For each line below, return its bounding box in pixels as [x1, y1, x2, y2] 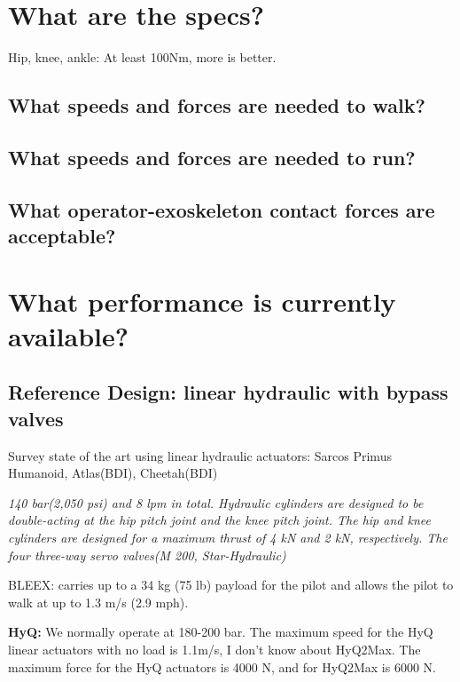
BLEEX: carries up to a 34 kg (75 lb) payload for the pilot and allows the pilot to [8, 575, 454, 594]
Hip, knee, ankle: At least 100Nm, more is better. [8, 48, 277, 67]
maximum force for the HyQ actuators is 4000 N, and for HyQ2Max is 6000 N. [8, 657, 436, 676]
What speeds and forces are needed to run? [8, 143, 416, 170]
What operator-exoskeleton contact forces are [8, 195, 435, 223]
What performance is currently [8, 282, 396, 319]
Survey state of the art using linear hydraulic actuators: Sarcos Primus [8, 446, 392, 464]
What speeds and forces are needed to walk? [8, 91, 425, 119]
